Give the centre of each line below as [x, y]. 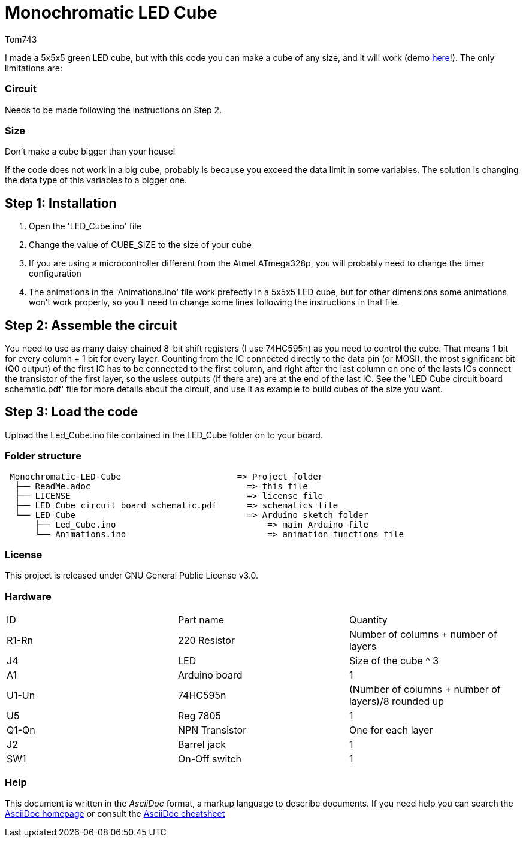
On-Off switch [210, 759]
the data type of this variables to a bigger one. [96, 180]
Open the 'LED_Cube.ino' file [85, 226]
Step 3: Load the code [72, 412]
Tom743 [21, 39]
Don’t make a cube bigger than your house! [90, 152]
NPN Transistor [212, 730]
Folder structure [43, 456]
